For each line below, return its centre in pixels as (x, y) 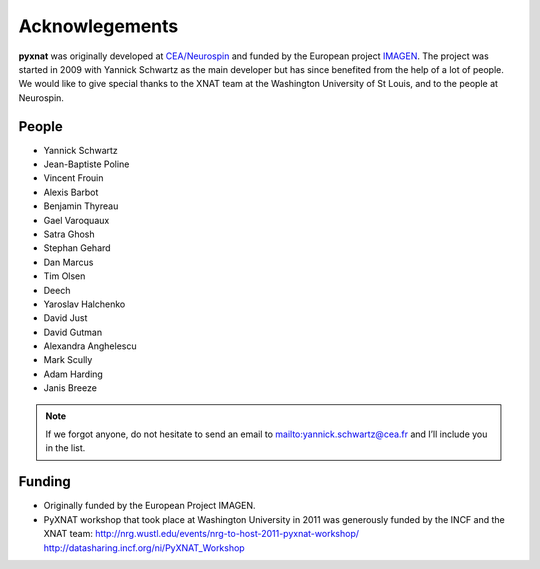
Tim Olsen (64, 276)
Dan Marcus (68, 262)
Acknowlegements (98, 26)
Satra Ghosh (69, 234)
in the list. (65, 448)
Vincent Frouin (73, 178)
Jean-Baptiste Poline (86, 164)
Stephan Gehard (77, 248)
